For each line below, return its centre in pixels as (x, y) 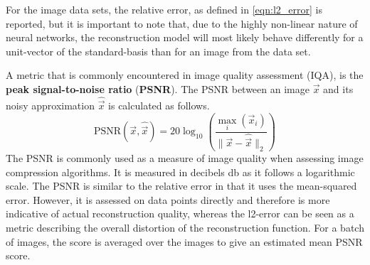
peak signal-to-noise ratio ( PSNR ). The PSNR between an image (158, 88)
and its (338, 88)
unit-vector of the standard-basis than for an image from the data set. (158, 51)
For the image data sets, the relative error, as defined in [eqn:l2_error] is (164, 9)
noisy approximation (50, 105)
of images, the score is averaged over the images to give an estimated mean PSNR (184, 241)
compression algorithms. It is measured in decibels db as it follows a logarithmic (180, 172)
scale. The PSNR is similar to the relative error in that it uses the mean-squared (181, 186)
